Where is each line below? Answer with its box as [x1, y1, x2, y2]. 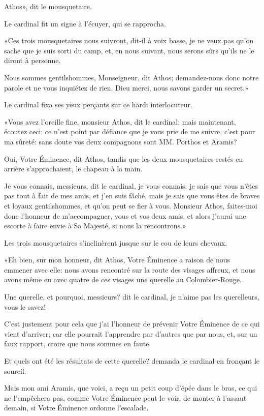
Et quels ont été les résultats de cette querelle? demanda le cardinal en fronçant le [4, 355, 260, 366]
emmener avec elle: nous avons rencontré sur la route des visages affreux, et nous [4, 264, 255, 275]
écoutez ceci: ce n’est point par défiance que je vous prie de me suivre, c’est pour [4, 126, 255, 137]
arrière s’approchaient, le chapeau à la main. [4, 163, 143, 174]
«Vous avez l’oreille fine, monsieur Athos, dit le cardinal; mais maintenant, [4, 116, 236, 127]
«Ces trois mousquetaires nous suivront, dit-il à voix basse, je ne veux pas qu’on [4, 35, 254, 46]
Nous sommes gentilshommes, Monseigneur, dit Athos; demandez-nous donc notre [4, 72, 259, 82]
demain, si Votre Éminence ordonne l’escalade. [4, 402, 149, 413]
